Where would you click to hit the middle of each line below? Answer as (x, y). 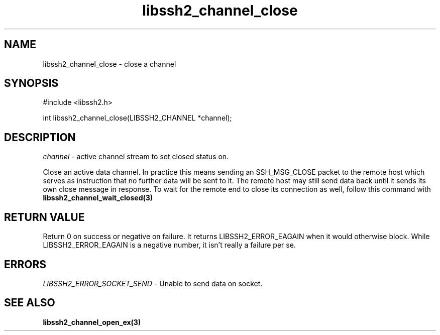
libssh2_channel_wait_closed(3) (98, 198)
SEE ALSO (30, 303)
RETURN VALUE (44, 217)
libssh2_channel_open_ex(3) (92, 322)
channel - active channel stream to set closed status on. (136, 157)
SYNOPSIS (31, 83)
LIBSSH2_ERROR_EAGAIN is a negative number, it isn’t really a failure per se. (169, 245)
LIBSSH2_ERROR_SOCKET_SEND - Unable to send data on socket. (153, 283)
